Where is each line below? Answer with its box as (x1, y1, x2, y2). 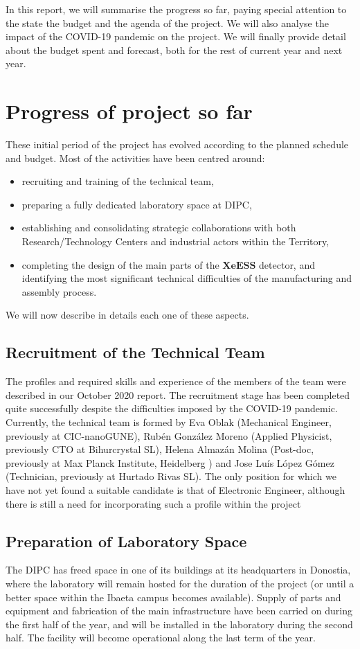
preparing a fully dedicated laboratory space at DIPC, (21, 197, 252, 211)
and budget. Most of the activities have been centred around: (6, 150, 265, 165)
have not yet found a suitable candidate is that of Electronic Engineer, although (6, 482, 345, 497)
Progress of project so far (6, 97, 253, 125)
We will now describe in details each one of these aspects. (6, 308, 249, 322)
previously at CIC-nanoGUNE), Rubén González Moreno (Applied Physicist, (6, 428, 332, 443)
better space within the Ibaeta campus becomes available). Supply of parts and (6, 589, 341, 604)
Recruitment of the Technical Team (6, 341, 265, 363)
